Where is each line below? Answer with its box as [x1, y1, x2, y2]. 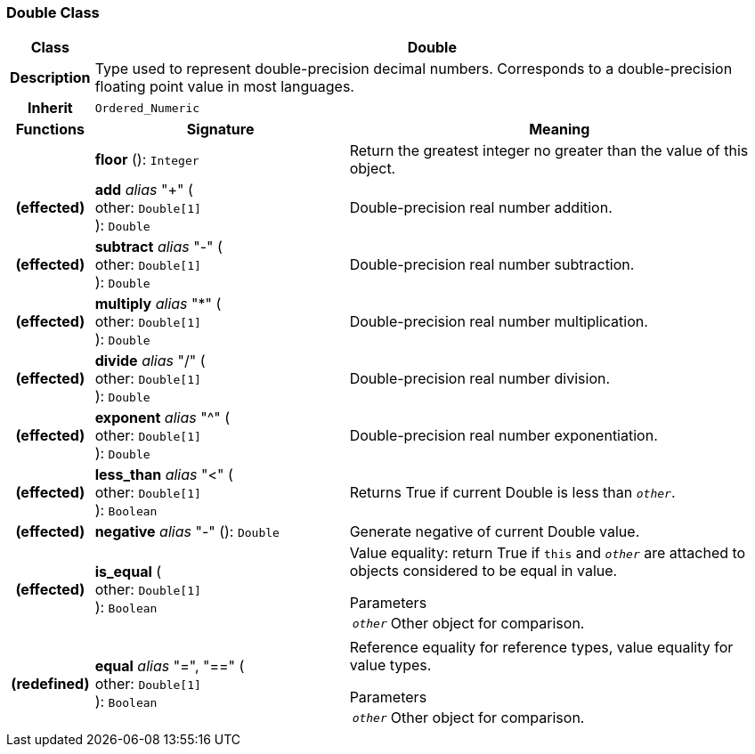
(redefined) [11, 675, 90, 693]
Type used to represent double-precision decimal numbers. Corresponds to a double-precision [94, 60, 733, 78]
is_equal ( [94, 563, 162, 581]
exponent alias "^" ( [94, 409, 230, 427]
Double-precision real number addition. [349, 199, 613, 217]
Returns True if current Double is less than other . [349, 483, 676, 502]
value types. [349, 656, 432, 675]
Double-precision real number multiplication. [349, 312, 648, 331]
